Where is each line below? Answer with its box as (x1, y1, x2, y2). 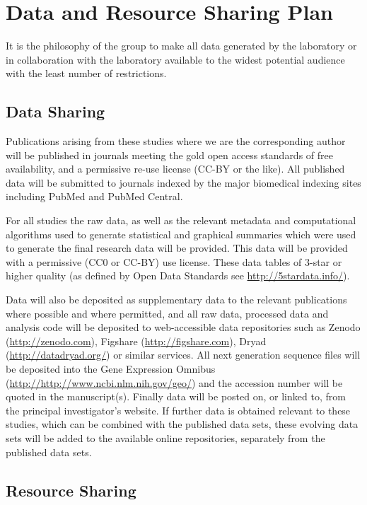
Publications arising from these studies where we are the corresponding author (6, 134, 346, 149)
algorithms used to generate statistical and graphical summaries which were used (6, 226, 356, 241)
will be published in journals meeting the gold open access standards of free (6, 147, 333, 162)
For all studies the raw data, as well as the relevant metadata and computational (6, 213, 356, 228)
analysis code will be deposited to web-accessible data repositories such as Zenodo (6, 320, 361, 335)
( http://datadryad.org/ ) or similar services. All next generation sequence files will (6, 347, 361, 362)
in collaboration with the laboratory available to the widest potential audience (6, 52, 345, 66)
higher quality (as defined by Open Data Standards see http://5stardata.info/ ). (6, 268, 350, 283)
